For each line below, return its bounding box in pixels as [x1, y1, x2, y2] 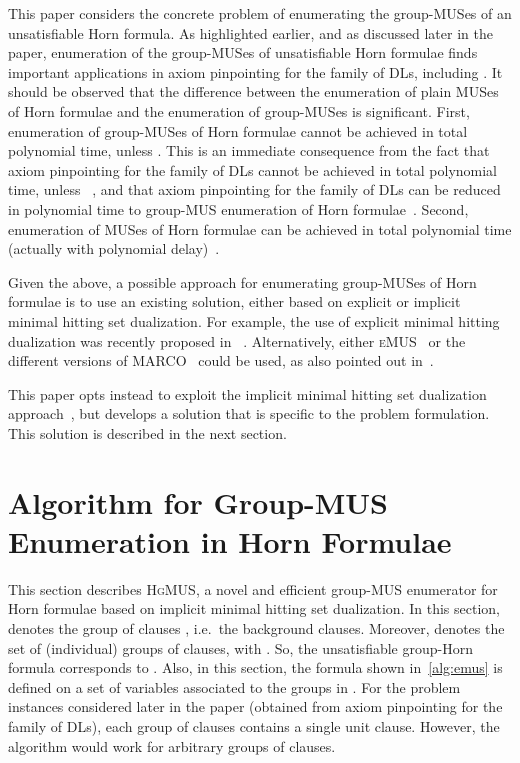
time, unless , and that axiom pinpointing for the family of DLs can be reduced [8, 179, 501, 200]
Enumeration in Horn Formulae [8, 520, 452, 561]
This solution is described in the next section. [8, 422, 287, 443]
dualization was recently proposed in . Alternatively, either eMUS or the [8, 330, 466, 351]
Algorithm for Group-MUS [8, 481, 388, 522]
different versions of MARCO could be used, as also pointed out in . [8, 350, 434, 371]
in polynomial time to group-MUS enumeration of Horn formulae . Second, [8, 198, 469, 219]
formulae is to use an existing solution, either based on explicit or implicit [8, 291, 461, 312]
